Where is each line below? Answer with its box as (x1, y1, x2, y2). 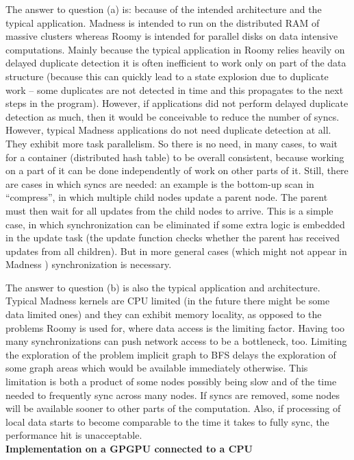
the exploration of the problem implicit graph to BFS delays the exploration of (5, 347, 336, 361)
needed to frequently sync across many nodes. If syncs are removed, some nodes (5, 387, 340, 402)
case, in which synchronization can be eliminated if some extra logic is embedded (5, 217, 345, 231)
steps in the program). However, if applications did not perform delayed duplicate (5, 96, 349, 110)
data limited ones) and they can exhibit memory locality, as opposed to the (5, 307, 322, 322)
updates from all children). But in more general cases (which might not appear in (5, 243, 347, 258)
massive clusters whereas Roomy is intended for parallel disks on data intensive (5, 29, 338, 43)
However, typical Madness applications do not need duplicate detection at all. (5, 123, 331, 137)
